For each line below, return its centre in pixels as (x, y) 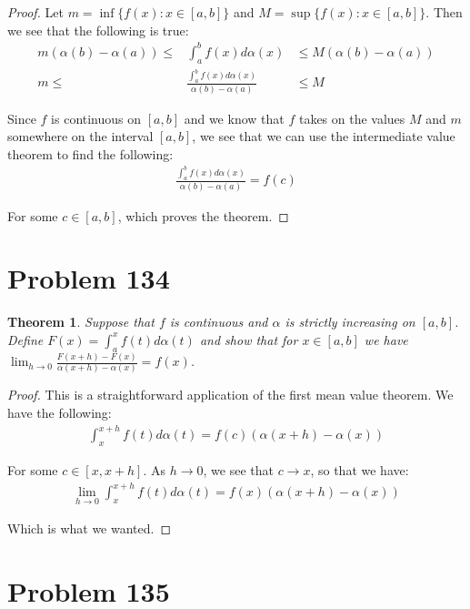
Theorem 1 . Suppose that (81, 322)
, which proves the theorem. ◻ (203, 215)
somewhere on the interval (80, 136)
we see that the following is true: (98, 30)
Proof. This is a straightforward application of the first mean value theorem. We (230, 395)
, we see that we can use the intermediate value (324, 136)
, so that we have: (360, 469)
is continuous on (96, 118)
